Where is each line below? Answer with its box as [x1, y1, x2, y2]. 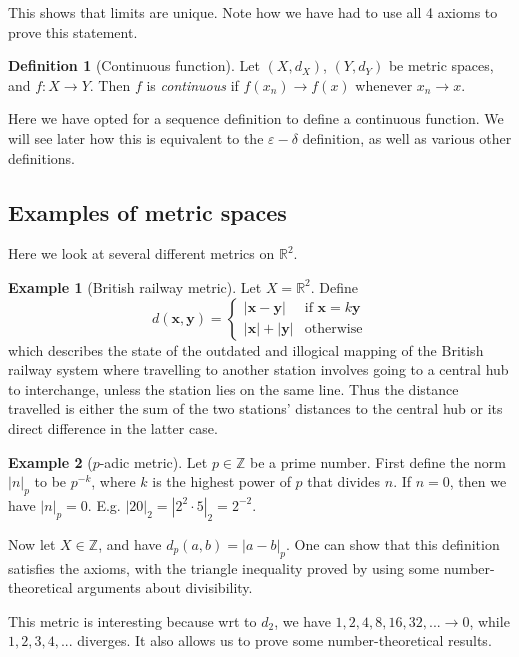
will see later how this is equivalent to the [8, 127, 264, 148]
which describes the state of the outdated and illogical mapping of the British [8, 339, 484, 360]
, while [469, 610, 510, 631]
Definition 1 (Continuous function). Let [8, 55, 260, 76]
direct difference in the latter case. [8, 417, 218, 438]
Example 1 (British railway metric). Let [8, 276, 262, 297]
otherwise [304, 322, 363, 337]
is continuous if [146, 74, 239, 95]
